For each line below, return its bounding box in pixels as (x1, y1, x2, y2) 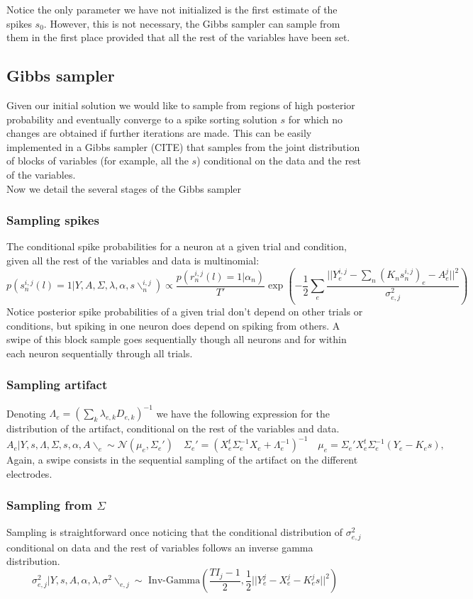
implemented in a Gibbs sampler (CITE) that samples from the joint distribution (6, 139, 360, 154)
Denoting (6, 405, 46, 420)
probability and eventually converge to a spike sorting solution (6, 111, 277, 126)
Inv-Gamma (148, 576, 201, 586)
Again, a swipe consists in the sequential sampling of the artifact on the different (6, 452, 358, 467)
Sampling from (6, 496, 92, 514)
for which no (288, 111, 343, 126)
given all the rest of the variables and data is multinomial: (6, 252, 260, 267)
